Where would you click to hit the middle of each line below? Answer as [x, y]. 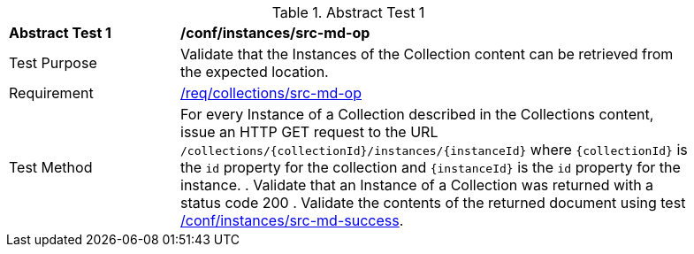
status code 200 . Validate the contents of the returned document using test [433, 203]
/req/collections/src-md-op [271, 93]
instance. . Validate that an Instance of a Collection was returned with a [417, 185]
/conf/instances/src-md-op [275, 33]
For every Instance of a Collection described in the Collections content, [417, 114]
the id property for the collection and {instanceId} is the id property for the [431, 167]
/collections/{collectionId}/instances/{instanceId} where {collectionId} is [434, 150]
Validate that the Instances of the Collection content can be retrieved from [427, 54]
